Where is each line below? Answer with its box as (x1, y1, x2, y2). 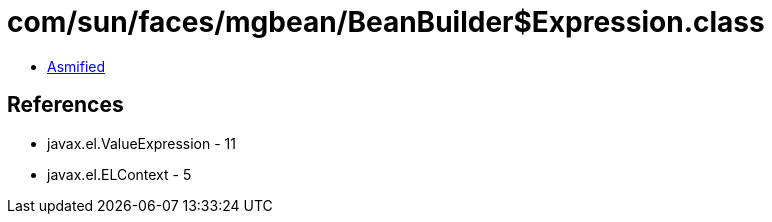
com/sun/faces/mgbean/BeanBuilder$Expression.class (7, 5, 765, 39)
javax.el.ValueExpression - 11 (47, 134, 236, 152)
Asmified (47, 57, 106, 75)
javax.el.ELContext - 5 (47, 165, 192, 183)
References (7, 92, 124, 118)
